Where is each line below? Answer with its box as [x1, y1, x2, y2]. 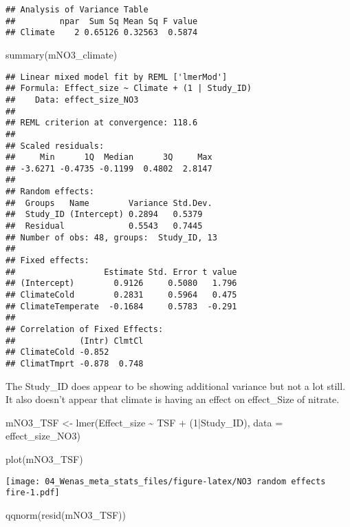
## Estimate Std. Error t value [6, 267, 237, 277]
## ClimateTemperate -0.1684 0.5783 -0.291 [6, 301, 237, 311]
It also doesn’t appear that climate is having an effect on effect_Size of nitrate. [6, 392, 340, 406]
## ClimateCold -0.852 [6, 347, 109, 358]
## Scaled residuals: [6, 141, 105, 151]
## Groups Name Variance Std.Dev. [6, 198, 212, 208]
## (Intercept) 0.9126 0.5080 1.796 [6, 278, 237, 289]
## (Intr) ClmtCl [6, 335, 144, 346]
